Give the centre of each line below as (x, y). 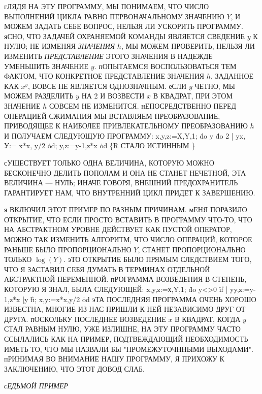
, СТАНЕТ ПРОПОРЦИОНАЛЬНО (192, 249)
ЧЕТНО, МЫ (215, 86)
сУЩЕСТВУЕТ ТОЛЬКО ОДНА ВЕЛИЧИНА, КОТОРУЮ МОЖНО (109, 162)
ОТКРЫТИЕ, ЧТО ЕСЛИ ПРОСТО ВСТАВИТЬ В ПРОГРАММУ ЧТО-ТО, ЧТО (128, 219)
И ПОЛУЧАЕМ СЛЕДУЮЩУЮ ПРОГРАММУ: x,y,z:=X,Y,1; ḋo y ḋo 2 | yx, (125, 135)
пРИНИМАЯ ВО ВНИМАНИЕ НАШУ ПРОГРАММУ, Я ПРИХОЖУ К (114, 359)
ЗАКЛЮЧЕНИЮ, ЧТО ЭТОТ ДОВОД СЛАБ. (74, 368)
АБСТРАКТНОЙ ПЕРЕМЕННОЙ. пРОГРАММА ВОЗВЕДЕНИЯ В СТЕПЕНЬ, (125, 279)
